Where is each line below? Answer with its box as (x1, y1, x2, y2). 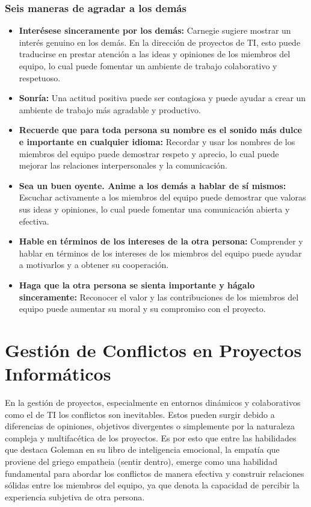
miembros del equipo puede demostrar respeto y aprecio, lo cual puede (19, 147, 279, 160)
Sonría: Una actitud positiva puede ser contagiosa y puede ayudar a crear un (19, 92, 306, 104)
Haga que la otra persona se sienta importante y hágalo (19, 278, 255, 291)
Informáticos (5, 361, 111, 386)
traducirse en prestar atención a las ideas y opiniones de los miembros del (19, 48, 291, 60)
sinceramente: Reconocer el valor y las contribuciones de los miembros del (19, 290, 299, 303)
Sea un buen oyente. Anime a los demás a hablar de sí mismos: (19, 179, 286, 191)
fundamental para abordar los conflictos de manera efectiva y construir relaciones (5, 467, 304, 479)
